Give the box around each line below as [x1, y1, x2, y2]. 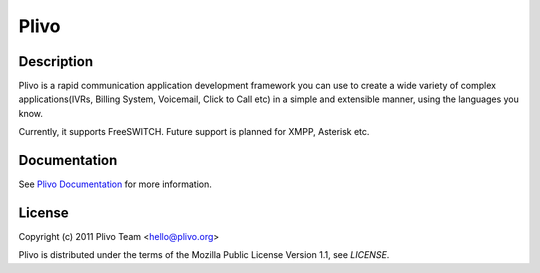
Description [18, 53, 94, 70]
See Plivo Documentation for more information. [18, 178, 212, 190]
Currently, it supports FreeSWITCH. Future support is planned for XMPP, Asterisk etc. [18, 126, 370, 138]
